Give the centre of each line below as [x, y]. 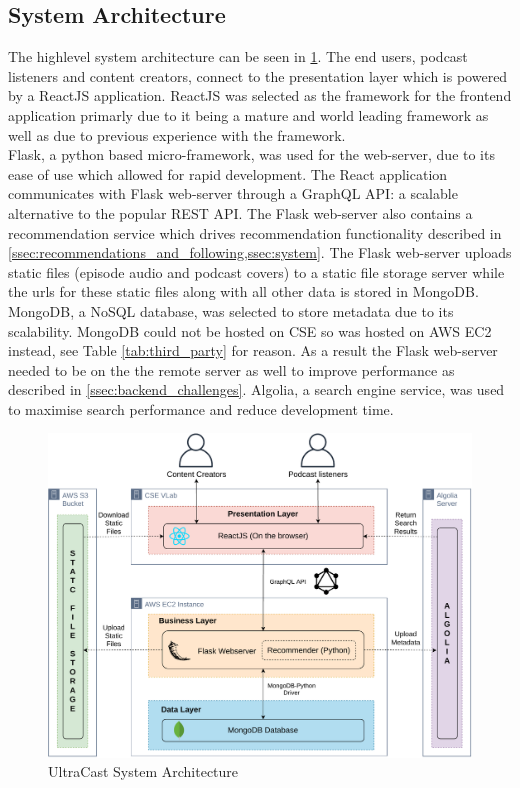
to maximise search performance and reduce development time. [201, 408]
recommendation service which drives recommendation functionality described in [255, 232]
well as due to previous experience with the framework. [177, 134]
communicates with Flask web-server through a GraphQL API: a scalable [233, 193]
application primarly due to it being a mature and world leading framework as [248, 114]
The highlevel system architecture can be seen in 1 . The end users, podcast [238, 56]
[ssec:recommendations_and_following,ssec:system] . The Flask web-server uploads [260, 252]
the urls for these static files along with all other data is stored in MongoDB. [243, 291]
